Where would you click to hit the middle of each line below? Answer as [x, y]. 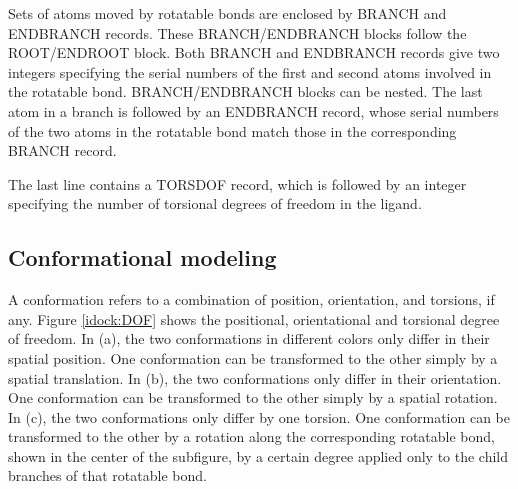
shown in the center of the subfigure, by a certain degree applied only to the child [258, 455]
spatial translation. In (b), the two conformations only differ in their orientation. [255, 377]
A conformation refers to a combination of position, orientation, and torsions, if [251, 299]
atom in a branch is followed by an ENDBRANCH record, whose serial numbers [253, 110]
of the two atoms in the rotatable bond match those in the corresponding [232, 130]
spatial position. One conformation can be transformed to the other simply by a [253, 357]
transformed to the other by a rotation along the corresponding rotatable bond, [251, 436]
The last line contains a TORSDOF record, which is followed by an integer [237, 183]
